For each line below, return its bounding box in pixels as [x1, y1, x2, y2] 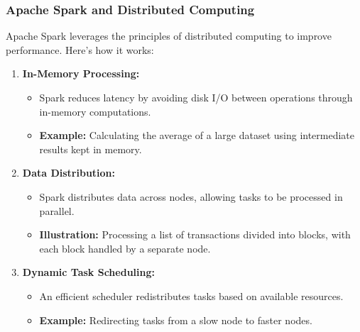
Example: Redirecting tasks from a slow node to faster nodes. [39, 312, 312, 327]
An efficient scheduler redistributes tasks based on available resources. [39, 288, 344, 303]
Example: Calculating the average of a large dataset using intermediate [39, 128, 355, 143]
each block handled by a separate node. [39, 240, 211, 255]
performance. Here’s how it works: [6, 42, 154, 57]
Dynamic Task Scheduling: [22, 265, 155, 280]
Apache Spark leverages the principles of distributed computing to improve [6, 28, 332, 43]
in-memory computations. [39, 104, 151, 118]
